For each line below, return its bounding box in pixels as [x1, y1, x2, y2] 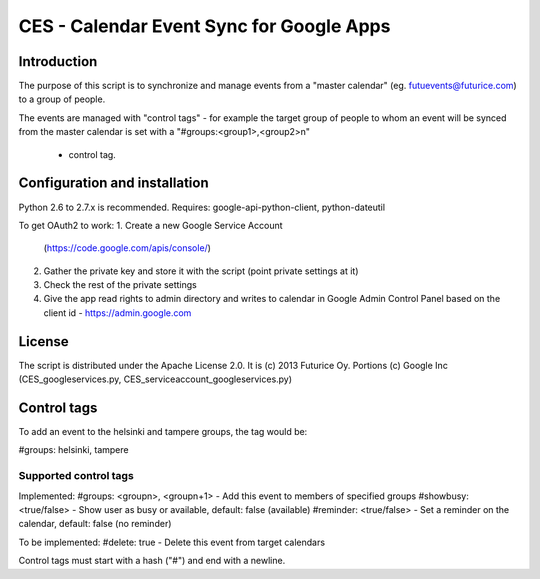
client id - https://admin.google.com [43, 306, 192, 319]
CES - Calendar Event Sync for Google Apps [18, 15, 391, 37]
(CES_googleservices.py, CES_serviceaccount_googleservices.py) [18, 373, 293, 385]
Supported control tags [18, 469, 134, 483]
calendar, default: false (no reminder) [18, 518, 172, 530]
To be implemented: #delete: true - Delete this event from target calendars [18, 536, 325, 548]
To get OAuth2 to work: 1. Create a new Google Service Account [18, 219, 284, 231]
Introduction [18, 53, 98, 70]
